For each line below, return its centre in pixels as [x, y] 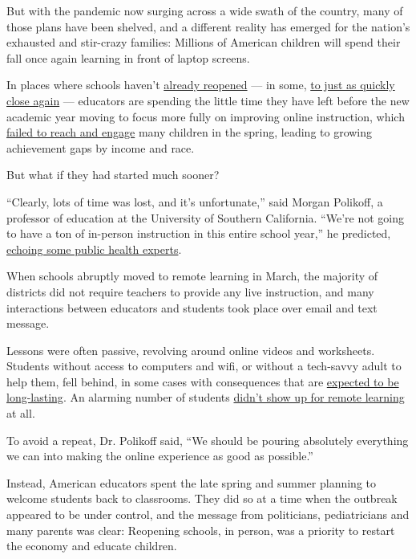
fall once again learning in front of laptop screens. [128, 57]
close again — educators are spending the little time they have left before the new [208, 100]
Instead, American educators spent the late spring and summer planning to [191, 482]
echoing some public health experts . [94, 249]
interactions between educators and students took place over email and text [192, 307]
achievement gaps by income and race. [101, 147]
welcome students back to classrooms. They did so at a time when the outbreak [202, 498]
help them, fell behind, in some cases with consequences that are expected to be [203, 381]
